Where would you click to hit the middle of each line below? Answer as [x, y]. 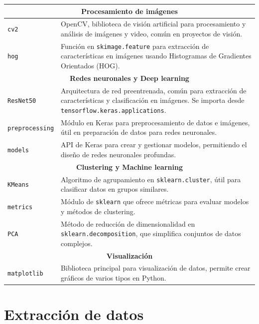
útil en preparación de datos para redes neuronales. [139, 132]
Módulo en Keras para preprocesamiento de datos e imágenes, [155, 122]
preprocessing [31, 128]
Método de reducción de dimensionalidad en [128, 223]
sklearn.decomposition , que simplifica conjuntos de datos [151, 233]
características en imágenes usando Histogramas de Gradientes [156, 56]
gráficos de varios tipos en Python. [114, 278]
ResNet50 [22, 101]
